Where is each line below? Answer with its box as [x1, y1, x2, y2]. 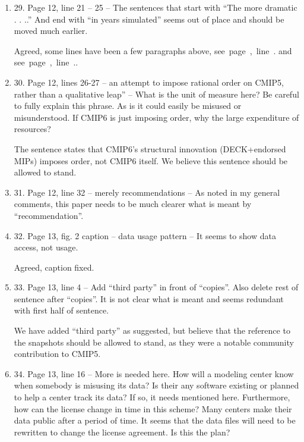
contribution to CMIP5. [14, 347, 101, 360]
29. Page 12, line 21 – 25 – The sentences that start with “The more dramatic [14, 1, 297, 13]
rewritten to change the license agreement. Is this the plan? [14, 425, 230, 438]
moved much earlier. [14, 24, 88, 37]
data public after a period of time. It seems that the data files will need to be [14, 414, 296, 427]
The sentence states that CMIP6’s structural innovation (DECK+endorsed [14, 142, 286, 155]
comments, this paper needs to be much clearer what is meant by [14, 198, 252, 210]
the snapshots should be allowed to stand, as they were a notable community [14, 336, 294, 348]
